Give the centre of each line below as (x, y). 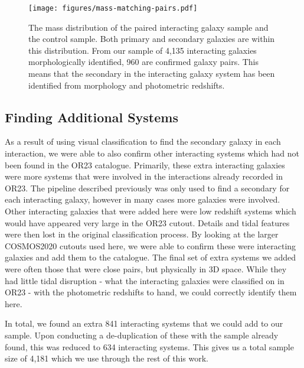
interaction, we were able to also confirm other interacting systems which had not (152, 153)
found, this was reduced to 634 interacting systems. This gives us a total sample (149, 346)
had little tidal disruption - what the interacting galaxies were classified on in (145, 280)
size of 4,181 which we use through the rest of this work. (107, 358)
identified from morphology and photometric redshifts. (127, 85)
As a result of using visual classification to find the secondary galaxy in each (143, 141)
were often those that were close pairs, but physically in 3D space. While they (146, 268)
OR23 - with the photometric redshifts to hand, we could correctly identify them (151, 292)
